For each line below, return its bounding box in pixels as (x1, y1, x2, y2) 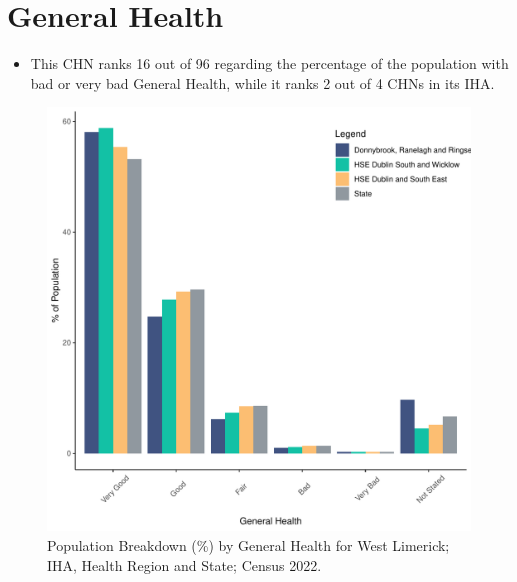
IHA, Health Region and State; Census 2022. (47, 554, 322, 575)
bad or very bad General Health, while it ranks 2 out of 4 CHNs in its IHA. (30, 72, 495, 93)
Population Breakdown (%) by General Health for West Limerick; (47, 534, 450, 555)
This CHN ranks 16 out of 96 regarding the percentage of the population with (30, 53, 509, 74)
